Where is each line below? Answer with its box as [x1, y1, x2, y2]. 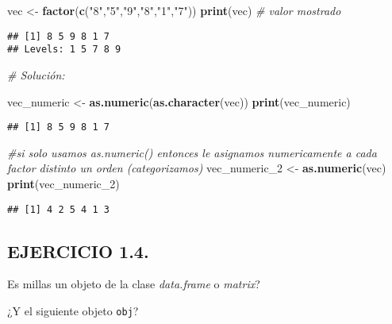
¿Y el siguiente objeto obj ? [7, 302, 139, 318]
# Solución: [7, 66, 65, 83]
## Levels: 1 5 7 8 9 [7, 44, 121, 56]
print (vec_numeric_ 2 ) [7, 175, 120, 191]
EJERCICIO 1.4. [7, 238, 149, 263]
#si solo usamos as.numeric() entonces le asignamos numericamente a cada [7, 144, 377, 160]
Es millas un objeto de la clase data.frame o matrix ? [7, 276, 260, 292]
